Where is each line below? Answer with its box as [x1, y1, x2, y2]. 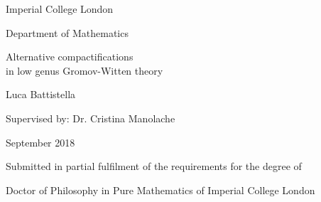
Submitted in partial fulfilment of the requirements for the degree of [6, 159, 302, 174]
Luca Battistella [6, 87, 76, 102]
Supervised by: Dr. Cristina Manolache [6, 110, 175, 125]
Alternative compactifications [6, 49, 134, 64]
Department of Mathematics [6, 25, 129, 40]
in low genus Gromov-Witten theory [6, 63, 163, 78]
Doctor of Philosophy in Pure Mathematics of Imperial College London [6, 182, 315, 197]
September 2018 [6, 134, 75, 149]
